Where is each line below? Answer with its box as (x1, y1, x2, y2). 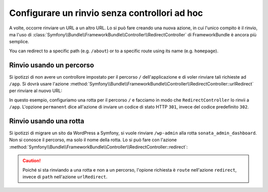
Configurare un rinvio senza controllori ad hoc (9, 7, 203, 18)
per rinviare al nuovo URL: (9, 88, 63, 94)
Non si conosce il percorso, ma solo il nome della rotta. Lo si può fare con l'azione (9, 137, 177, 143)
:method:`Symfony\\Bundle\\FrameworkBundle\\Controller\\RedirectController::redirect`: (9, 144, 188, 150)
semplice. (9, 39, 29, 45)
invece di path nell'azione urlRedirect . (22, 174, 108, 180)
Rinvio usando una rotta (9, 117, 84, 125)
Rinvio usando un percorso (9, 61, 94, 69)
